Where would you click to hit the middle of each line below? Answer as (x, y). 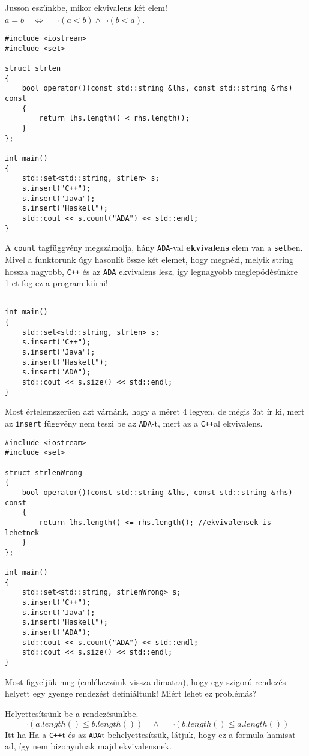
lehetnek (22, 532)
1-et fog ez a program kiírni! (57, 283)
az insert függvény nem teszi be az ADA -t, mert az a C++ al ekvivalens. (134, 423)
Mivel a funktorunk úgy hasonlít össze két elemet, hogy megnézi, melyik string (149, 259)
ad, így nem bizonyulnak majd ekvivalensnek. (88, 746)
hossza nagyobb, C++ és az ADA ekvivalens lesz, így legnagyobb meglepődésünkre (151, 271)
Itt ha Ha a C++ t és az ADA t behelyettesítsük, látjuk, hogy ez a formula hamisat (150, 734)
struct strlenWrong (43, 472)
